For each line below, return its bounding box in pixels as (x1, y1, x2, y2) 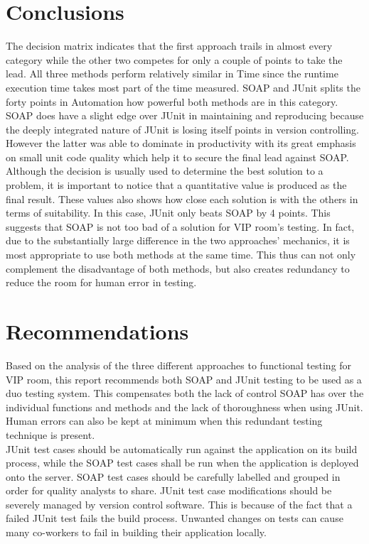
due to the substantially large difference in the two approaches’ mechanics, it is (6, 233, 350, 248)
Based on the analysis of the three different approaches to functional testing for (6, 357, 352, 372)
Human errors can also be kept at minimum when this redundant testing (6, 413, 323, 428)
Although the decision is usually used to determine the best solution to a (6, 163, 323, 178)
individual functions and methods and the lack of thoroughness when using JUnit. (6, 399, 363, 414)
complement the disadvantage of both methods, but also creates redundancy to (6, 261, 350, 276)
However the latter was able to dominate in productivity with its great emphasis (6, 136, 356, 151)
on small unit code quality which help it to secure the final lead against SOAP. (6, 149, 349, 164)
